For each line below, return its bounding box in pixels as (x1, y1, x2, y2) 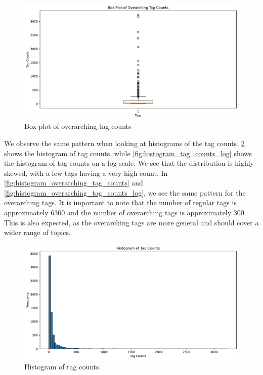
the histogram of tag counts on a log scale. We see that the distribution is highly (4, 158, 254, 168)
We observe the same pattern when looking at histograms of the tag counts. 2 (4, 137, 245, 148)
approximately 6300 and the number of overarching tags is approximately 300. (4, 207, 246, 218)
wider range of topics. (4, 227, 71, 238)
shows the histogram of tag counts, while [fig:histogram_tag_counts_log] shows (4, 148, 252, 158)
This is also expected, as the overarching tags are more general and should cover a (4, 217, 259, 227)
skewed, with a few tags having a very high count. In (4, 167, 168, 178)
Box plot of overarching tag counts (24, 121, 131, 131)
